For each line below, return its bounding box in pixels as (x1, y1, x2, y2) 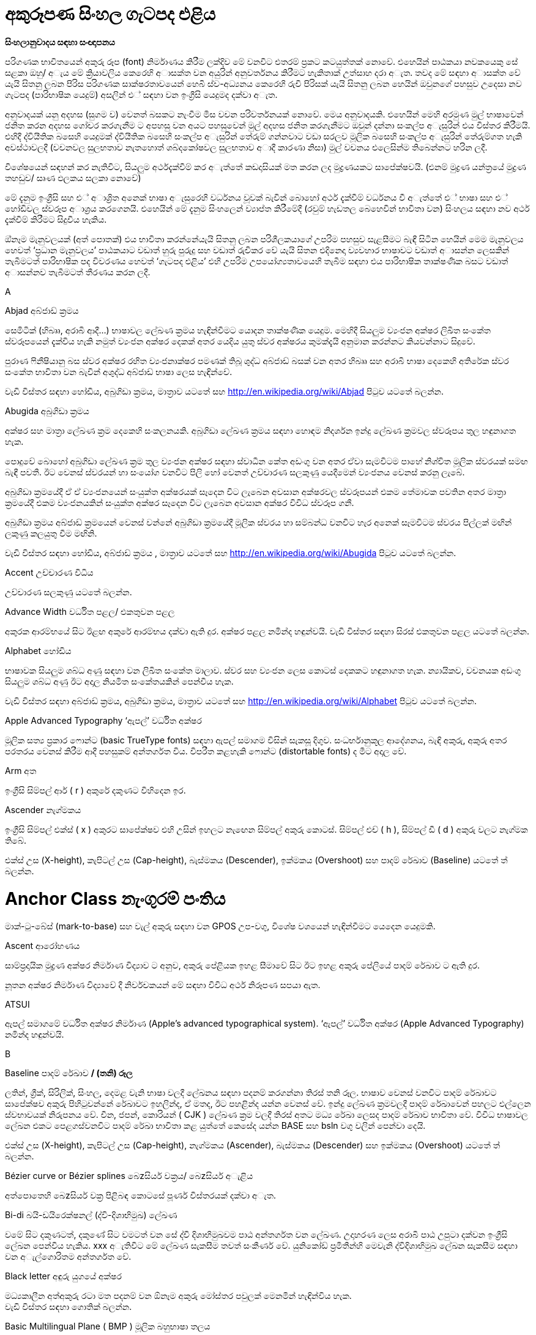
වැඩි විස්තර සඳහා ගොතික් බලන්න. (5, 1301, 132, 1312)
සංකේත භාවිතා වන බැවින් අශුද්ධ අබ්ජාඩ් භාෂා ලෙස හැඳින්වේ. (5, 366, 233, 377)
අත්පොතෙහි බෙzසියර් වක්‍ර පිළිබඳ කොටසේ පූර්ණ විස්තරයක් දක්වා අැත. (5, 1190, 277, 1201)
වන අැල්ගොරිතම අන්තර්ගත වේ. (5, 1251, 132, 1262)
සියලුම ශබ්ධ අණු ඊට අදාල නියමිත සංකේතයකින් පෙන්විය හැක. (5, 675, 234, 686)
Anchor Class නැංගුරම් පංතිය (5, 888, 226, 909)
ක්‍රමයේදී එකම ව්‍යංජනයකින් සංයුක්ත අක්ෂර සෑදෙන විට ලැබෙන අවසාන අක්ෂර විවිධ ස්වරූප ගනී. (5, 497, 354, 508)
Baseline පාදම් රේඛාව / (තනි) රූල (5, 1068, 133, 1079)
